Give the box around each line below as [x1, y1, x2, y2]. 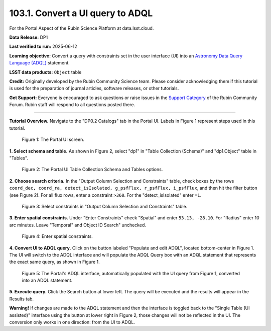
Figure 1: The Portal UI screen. [22, 136, 85, 143]
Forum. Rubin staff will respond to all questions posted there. [9, 102, 135, 108]
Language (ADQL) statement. [9, 60, 70, 66]
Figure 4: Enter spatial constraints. [22, 233, 93, 239]
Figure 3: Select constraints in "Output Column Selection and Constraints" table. [22, 203, 188, 209]
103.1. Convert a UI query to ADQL [9, 8, 153, 19]
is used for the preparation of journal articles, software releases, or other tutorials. [9, 86, 179, 92]
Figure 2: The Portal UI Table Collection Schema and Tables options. [22, 167, 163, 173]
